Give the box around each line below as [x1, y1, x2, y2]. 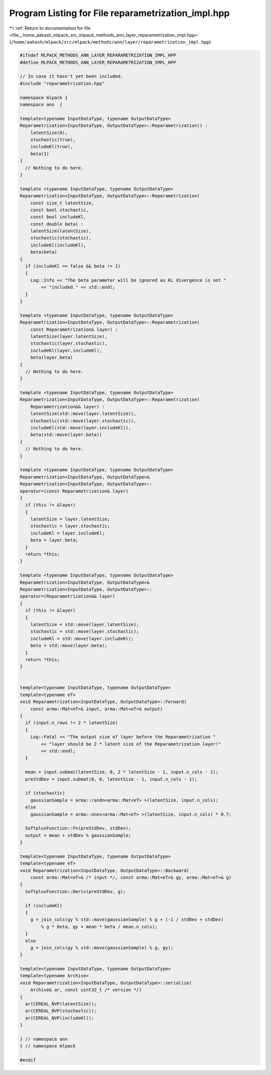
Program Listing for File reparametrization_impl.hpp [9, 8, 230, 19]
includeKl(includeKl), [30, 242, 86, 248]
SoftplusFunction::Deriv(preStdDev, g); [25, 889, 126, 894]
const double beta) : [30, 221, 84, 227]
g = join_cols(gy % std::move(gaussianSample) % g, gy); [30, 944, 174, 950]
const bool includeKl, [30, 214, 86, 220]
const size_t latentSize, [30, 200, 94, 206]
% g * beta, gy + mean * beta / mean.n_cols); [41, 924, 158, 929]
